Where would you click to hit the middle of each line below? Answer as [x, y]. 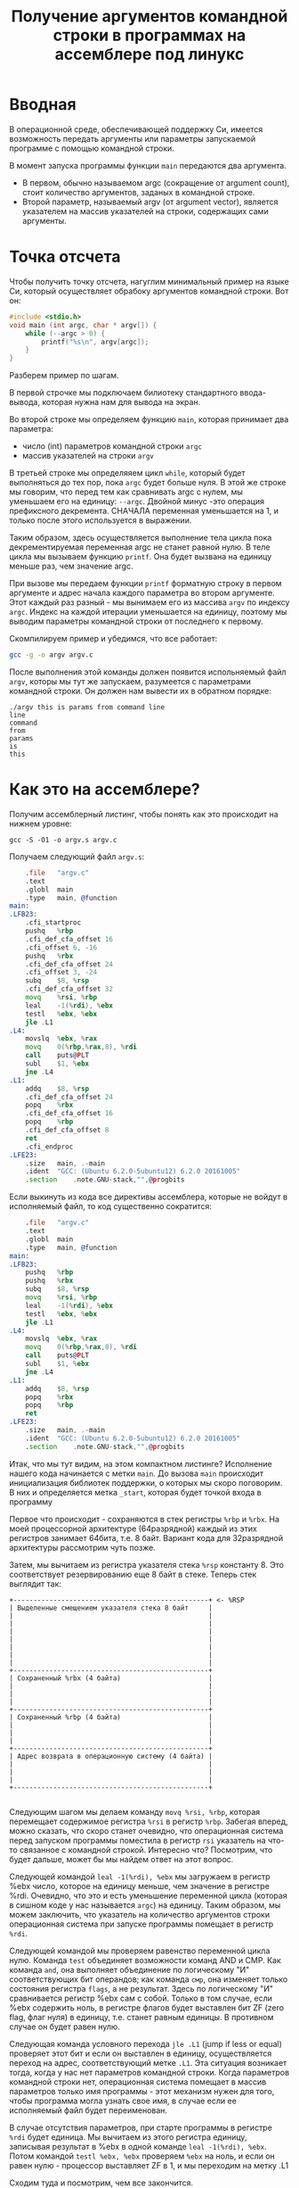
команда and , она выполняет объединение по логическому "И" [129, 1969]
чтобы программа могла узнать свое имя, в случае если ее [123, 2101]
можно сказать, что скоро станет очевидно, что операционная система [146, 1830]
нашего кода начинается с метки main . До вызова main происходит [137, 1473]
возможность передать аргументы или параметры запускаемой [133, 138]
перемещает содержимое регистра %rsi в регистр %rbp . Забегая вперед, [149, 1821]
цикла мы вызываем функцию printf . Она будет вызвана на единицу [141, 557]
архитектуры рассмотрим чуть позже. [82, 1547]
